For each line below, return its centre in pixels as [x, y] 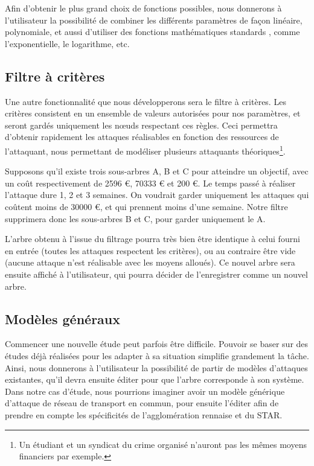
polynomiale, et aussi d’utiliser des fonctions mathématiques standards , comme [152, 32]
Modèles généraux [62, 318]
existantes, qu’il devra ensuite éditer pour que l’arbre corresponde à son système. [155, 379]
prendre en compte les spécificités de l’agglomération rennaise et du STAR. [144, 414]
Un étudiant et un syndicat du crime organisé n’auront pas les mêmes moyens [163, 444]
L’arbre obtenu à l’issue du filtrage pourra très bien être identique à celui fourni [152, 239]
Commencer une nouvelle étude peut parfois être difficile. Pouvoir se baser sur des [157, 344]
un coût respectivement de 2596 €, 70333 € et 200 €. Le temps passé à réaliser [150, 183]
